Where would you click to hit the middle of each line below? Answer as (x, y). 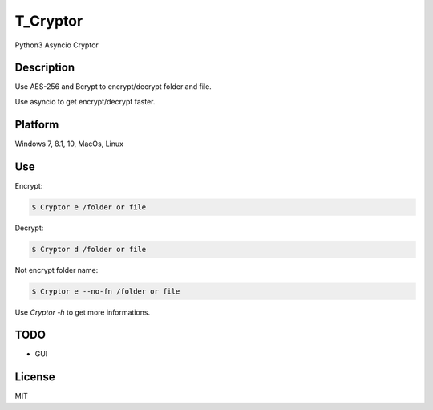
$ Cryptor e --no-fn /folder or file (106, 291)
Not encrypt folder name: (57, 270)
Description (45, 68)
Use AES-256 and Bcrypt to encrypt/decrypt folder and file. (113, 87)
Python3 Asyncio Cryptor (57, 45)
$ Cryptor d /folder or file (89, 249)
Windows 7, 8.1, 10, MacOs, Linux (69, 144)
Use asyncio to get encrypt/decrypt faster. (85, 101)
